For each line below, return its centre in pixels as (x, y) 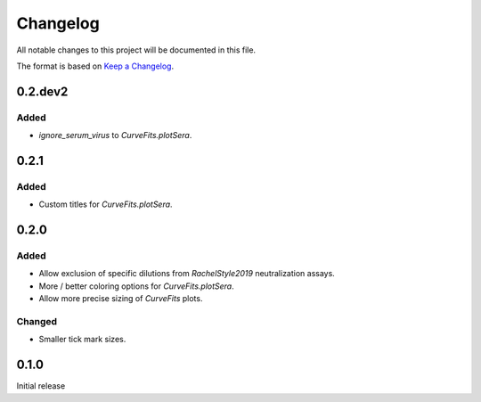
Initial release (41, 386)
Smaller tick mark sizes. (82, 340)
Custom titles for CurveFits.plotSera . (106, 204)
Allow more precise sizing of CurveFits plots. (121, 299)
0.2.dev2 (42, 91)
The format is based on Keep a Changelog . (95, 66)
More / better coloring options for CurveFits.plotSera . (137, 286)
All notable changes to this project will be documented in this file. (136, 50)
